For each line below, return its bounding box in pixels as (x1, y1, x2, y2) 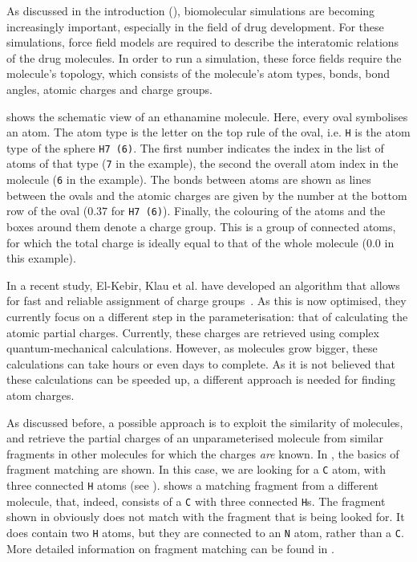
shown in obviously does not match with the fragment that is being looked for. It (6, 508, 405, 525)
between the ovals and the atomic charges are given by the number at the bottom (6, 186, 407, 203)
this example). (6, 250, 76, 267)
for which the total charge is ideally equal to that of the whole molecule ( (6, 234, 366, 250)
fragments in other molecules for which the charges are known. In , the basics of (6, 445, 399, 462)
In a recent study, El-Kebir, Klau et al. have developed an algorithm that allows (6, 276, 400, 293)
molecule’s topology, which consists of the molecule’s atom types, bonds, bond (6, 65, 391, 82)
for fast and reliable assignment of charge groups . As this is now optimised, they (6, 292, 407, 309)
